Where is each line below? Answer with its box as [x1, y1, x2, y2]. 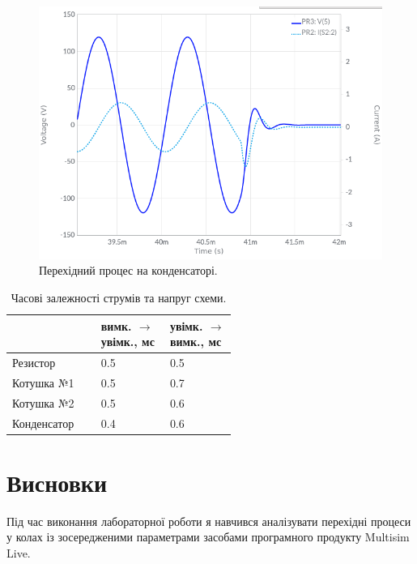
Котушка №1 [12, 374, 74, 391]
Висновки [6, 465, 108, 498]
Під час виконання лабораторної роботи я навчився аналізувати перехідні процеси [6, 512, 411, 529]
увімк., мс [100, 333, 155, 350]
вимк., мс [169, 333, 222, 350]
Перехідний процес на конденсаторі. [39, 262, 218, 279]
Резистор [12, 354, 56, 371]
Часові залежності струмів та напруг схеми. [11, 289, 227, 305]
